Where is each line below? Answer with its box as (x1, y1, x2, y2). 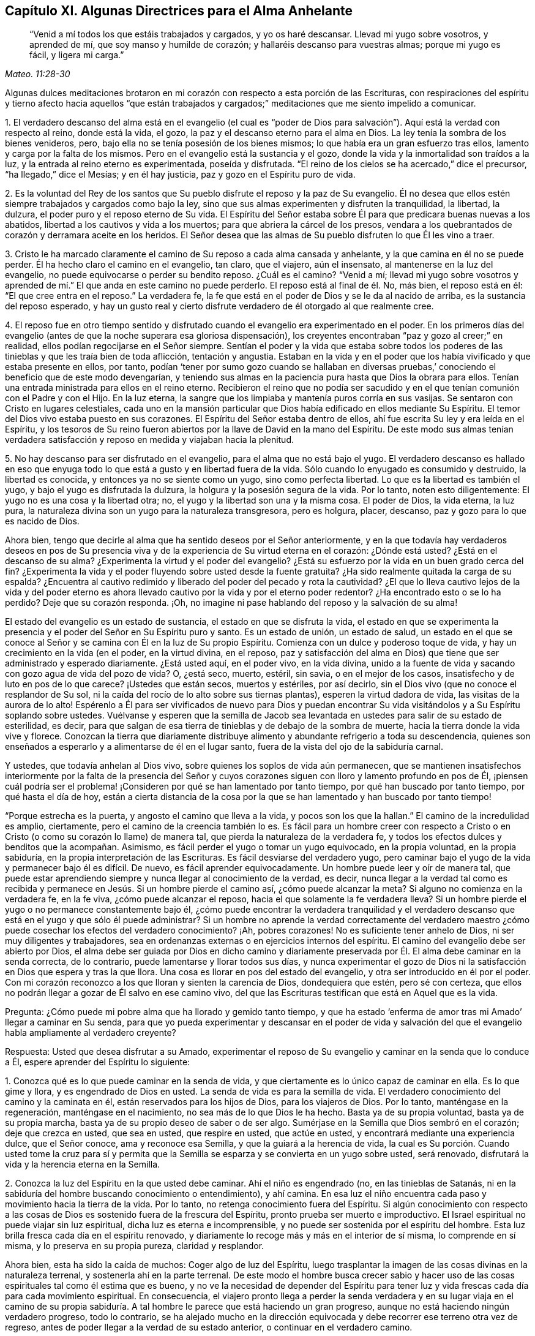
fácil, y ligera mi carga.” (29, 50, 124, 61)
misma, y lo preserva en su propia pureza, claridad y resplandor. (5, 1240, 264, 1251)
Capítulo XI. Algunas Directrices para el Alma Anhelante (5, 3, 353, 18)
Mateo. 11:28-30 (5, 69, 70, 80)
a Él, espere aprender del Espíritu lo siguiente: (5, 1057, 190, 1068)
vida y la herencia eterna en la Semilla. (5, 1159, 160, 1170)
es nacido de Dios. (5, 516, 80, 527)
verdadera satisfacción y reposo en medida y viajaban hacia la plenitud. (5, 434, 294, 445)
